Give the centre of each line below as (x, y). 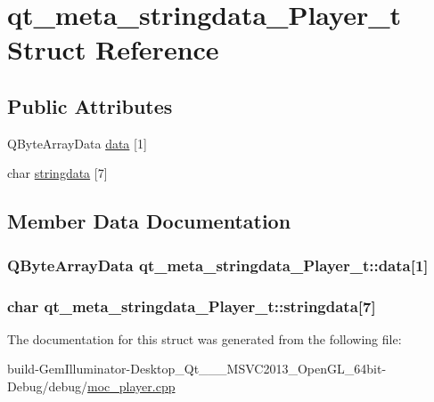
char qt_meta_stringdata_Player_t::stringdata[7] (192, 306)
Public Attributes (90, 105)
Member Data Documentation (149, 221)
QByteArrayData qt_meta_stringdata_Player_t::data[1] (218, 265)
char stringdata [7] (57, 173)
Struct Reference (113, 49)
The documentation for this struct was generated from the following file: (205, 338)
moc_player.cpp (131, 386)
